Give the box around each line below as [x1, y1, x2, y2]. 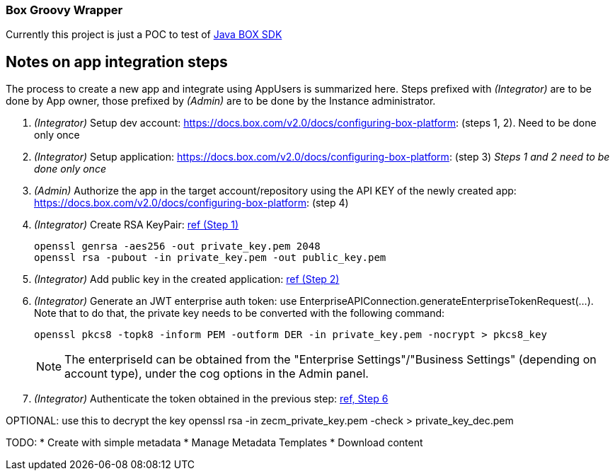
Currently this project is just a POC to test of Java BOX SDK [6, 28, 282, 41]
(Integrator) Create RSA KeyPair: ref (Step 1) [34, 219, 239, 231]
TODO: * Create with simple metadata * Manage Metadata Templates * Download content [6, 436, 423, 449]
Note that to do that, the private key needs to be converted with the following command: [34, 307, 445, 320]
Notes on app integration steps [6, 52, 228, 71]
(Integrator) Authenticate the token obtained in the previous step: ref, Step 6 [34, 393, 389, 405]
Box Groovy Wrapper [6, 3, 123, 17]
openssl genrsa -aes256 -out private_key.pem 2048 [34, 240, 321, 252]
